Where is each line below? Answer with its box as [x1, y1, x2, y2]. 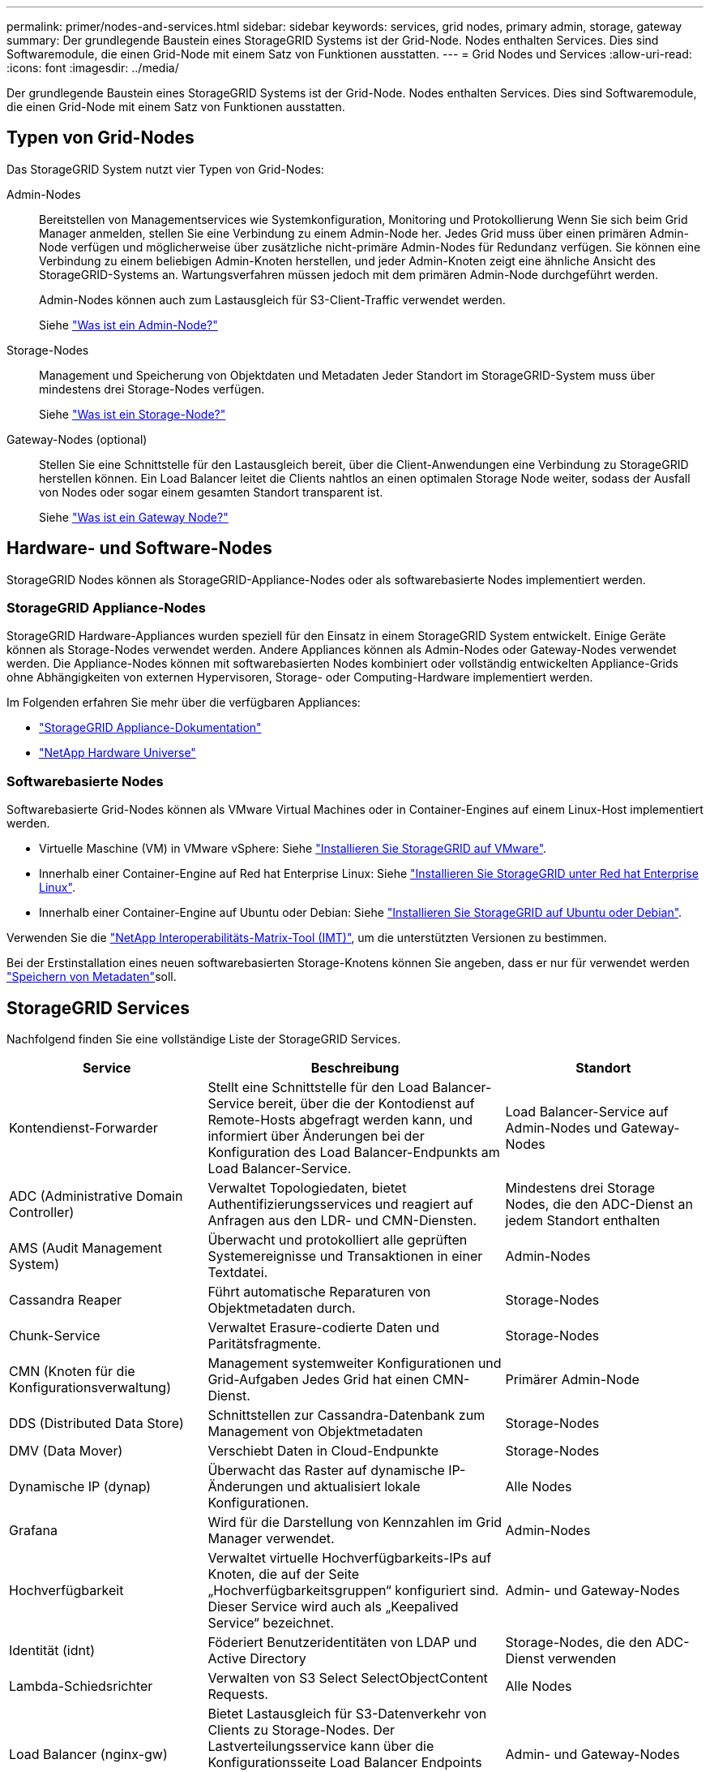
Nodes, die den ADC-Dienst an [505, 1196, 693, 1213]
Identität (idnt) [9, 1642, 96, 1659]
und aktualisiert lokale [287, 1478, 421, 1495]
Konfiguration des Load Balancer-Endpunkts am [207, 1144, 500, 1161]
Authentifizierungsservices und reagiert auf [207, 1196, 473, 1213]
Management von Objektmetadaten [207, 1423, 423, 1440]
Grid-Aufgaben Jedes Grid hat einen [207, 1371, 430, 1388]
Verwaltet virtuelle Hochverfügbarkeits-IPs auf [207, 1550, 492, 1567]
